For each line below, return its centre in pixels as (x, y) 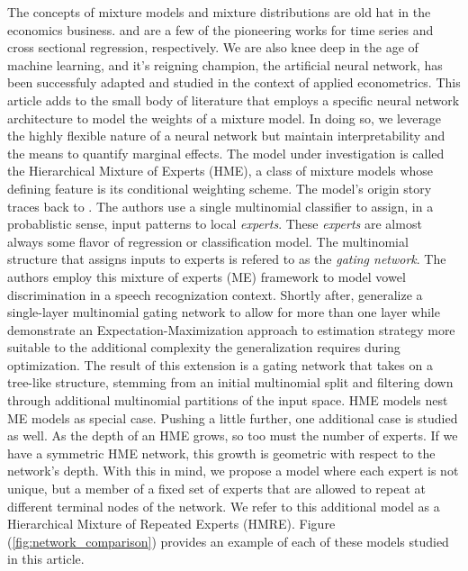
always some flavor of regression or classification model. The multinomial (208, 241)
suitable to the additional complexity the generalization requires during (204, 347)
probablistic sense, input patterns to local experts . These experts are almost (215, 224)
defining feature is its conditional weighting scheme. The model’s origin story (220, 188)
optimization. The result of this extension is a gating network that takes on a (220, 364)
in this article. (46, 559)
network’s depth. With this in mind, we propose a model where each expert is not (233, 471)
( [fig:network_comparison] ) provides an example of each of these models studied (228, 541)
